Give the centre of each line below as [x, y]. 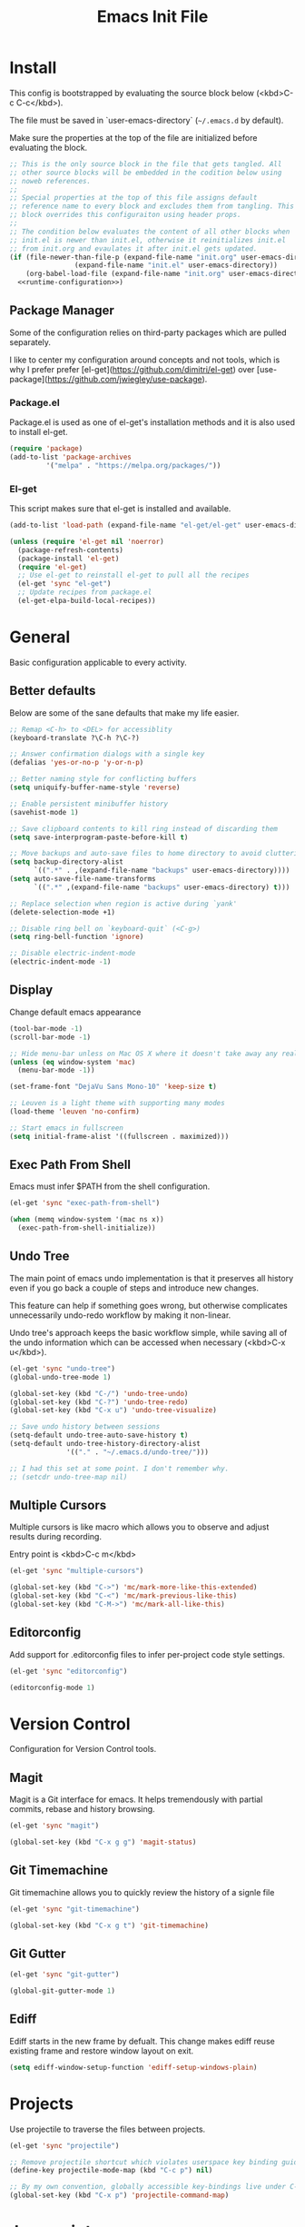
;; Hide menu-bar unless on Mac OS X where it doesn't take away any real [154, 1054]
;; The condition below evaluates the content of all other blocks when [150, 232]
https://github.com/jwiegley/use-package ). [127, 379]
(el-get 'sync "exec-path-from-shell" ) [85, 1203]
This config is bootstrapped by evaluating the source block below [132, 93]
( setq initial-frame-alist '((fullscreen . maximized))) [119, 1136]
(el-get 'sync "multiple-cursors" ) [77, 1571]
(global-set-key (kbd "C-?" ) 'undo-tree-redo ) [99, 1402]
